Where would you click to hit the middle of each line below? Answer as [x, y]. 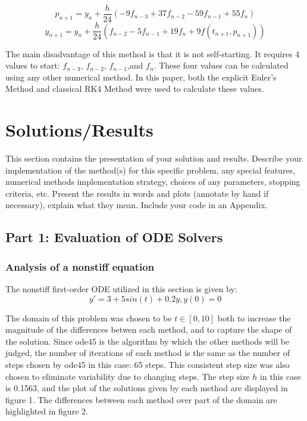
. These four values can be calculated [221, 65]
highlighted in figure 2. [47, 411]
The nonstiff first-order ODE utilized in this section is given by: [121, 289]
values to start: [33, 65]
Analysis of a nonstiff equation [80, 266]
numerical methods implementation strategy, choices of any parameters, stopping [153, 182]
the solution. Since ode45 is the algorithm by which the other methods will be [148, 341]
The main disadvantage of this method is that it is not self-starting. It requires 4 [153, 53]
